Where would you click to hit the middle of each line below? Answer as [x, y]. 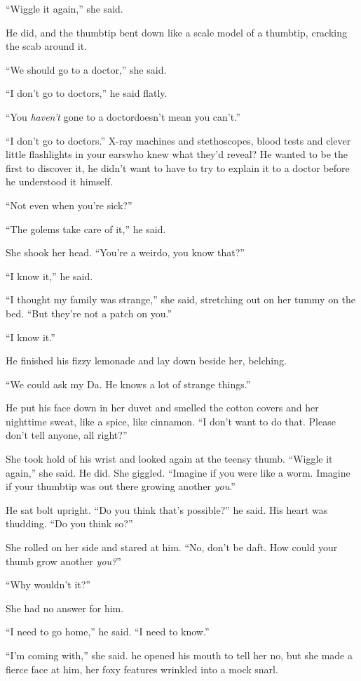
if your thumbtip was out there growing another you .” [121, 486]
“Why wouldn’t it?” [48, 584]
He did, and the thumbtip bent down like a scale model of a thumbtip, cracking [177, 32]
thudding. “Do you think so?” [69, 523]
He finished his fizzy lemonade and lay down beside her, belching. [146, 361]
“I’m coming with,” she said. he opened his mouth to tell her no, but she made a [179, 655]
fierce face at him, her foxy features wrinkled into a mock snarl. [142, 669]
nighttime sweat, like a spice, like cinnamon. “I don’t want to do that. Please [171, 421]
